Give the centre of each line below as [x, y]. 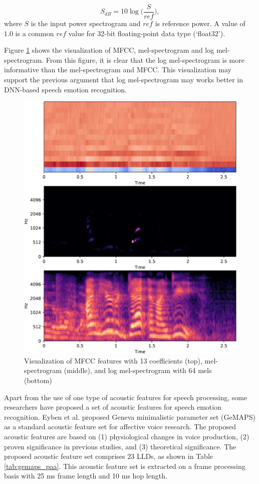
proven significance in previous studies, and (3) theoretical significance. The [120, 446]
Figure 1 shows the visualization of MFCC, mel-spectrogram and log [109, 50]
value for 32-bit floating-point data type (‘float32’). [147, 33]
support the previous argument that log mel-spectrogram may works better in [123, 80]
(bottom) [38, 380]
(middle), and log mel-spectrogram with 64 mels [138, 370]
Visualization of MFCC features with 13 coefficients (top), [113, 360]
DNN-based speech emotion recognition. [65, 89]
